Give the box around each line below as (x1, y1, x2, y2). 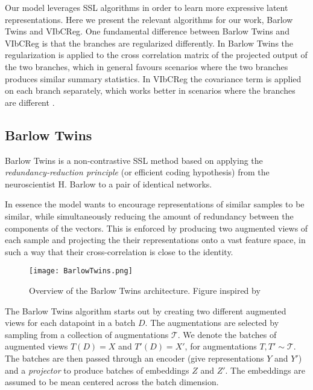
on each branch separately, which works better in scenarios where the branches (5, 84, 296, 97)
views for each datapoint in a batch (5, 316, 136, 329)
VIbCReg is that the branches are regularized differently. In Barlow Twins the (5, 36, 294, 49)
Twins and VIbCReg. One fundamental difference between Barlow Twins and (5, 25, 289, 37)
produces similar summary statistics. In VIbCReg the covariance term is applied (5, 72, 302, 85)
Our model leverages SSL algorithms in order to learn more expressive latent (5, 1, 288, 13)
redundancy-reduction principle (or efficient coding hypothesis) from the (5, 166, 270, 178)
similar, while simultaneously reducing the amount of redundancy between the (5, 209, 294, 222)
